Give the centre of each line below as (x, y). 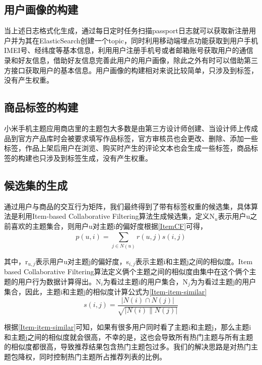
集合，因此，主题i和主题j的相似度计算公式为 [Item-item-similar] (106, 292)
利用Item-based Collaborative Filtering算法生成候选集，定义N (116, 216)
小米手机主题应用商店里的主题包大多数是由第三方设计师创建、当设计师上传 (127, 128)
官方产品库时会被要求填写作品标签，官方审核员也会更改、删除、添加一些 (138, 138)
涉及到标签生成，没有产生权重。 (99, 158)
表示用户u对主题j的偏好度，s (82, 261)
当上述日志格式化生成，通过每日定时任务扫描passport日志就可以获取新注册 (126, 31)
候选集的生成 (36, 185)
